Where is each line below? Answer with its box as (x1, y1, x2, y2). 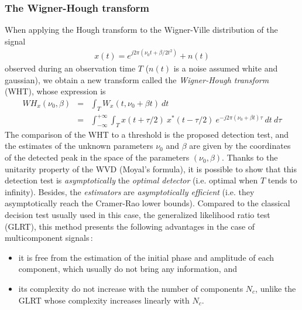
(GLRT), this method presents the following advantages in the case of (5, 220, 255, 232)
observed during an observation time (5, 62, 136, 74)
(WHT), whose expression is (5, 85, 106, 97)
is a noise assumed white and (173, 62, 278, 74)
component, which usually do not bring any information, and (18, 263, 237, 275)
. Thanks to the (222, 151, 278, 163)
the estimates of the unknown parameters (5, 139, 153, 152)
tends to (267, 174, 297, 186)
